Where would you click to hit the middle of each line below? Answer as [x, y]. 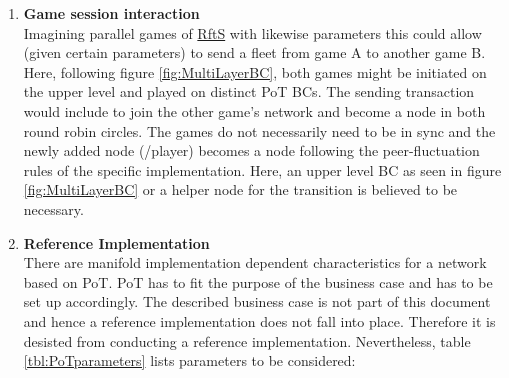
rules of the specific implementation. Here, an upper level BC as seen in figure [262, 169]
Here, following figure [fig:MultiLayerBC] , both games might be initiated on [255, 71]
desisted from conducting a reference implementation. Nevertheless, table [247, 340]
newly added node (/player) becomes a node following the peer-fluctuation [251, 150]
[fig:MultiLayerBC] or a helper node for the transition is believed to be [240, 189]
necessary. [53, 208]
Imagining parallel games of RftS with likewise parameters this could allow [252, 32]
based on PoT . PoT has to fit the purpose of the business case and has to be [258, 281]
